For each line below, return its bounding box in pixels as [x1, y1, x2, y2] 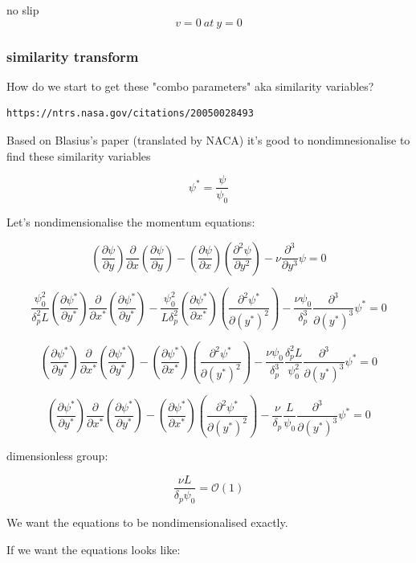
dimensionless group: [6, 447, 108, 464]
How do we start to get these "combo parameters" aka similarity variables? [6, 77, 374, 94]
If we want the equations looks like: [6, 541, 181, 557]
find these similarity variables [6, 147, 151, 164]
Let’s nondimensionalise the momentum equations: [6, 214, 255, 231]
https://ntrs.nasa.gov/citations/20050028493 [6, 108, 254, 120]
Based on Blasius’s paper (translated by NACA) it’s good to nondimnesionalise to [6, 132, 410, 148]
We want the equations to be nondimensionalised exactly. [6, 513, 288, 530]
